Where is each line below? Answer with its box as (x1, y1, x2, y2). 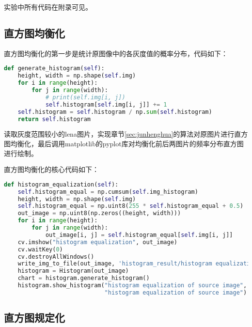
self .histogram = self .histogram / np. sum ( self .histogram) (17, 108, 212, 115)
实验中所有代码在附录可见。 (4, 2, 92, 12)
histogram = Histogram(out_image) (17, 267, 129, 275)
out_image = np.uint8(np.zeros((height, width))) (17, 210, 181, 217)
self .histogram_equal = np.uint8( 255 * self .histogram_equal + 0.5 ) (17, 202, 244, 210)
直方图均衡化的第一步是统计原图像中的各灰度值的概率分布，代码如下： (4, 48, 228, 58)
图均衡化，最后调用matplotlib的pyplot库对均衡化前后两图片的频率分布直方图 (4, 138, 244, 148)
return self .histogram (17, 115, 91, 123)
